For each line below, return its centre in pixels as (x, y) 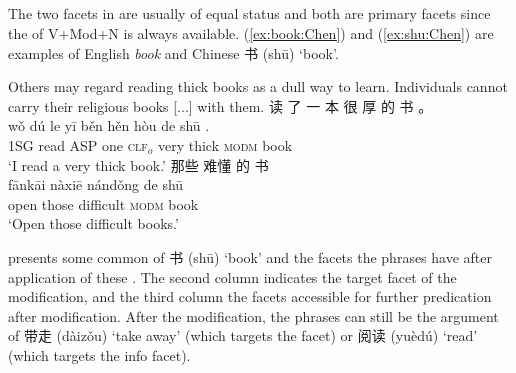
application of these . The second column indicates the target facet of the (232, 276)
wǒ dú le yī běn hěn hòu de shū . (109, 125)
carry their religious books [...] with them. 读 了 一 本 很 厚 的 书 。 (220, 105)
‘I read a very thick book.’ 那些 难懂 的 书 (138, 164)
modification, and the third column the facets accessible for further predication (250, 296)
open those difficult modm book (103, 203)
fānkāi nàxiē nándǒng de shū (96, 184)
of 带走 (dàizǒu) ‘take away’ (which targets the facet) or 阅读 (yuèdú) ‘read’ (243, 335)
